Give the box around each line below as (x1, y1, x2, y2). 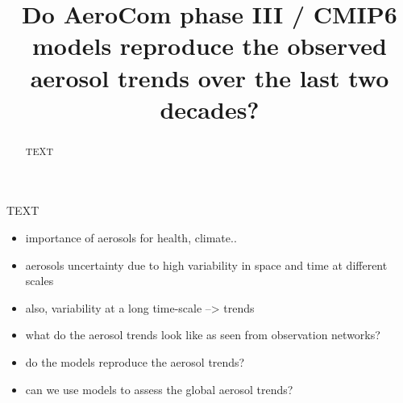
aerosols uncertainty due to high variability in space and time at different (25, 256, 388, 273)
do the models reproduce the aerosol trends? (25, 353, 245, 370)
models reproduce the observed (32, 29, 387, 62)
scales (25, 272, 54, 289)
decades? (160, 92, 260, 125)
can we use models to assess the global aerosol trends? (25, 380, 293, 397)
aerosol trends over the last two (30, 61, 389, 94)
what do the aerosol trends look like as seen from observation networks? (25, 326, 380, 343)
